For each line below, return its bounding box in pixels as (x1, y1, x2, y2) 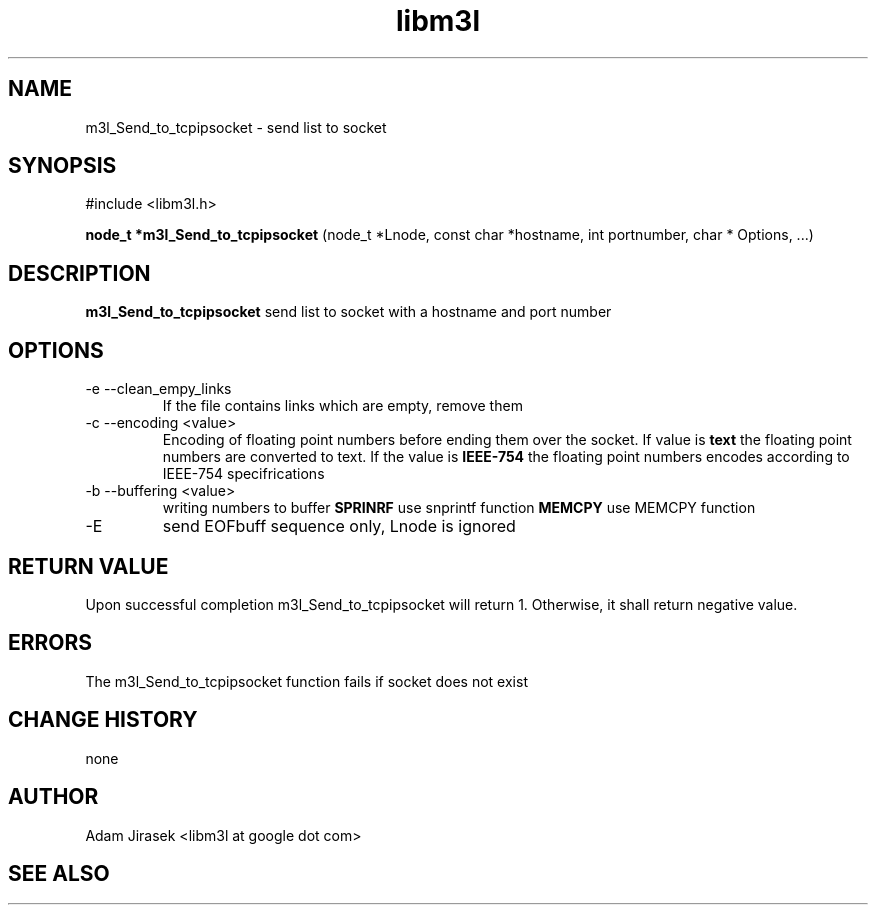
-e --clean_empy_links (85, 380, 232, 398)
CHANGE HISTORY (8, 707, 198, 733)
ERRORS (8, 630, 93, 656)
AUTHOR (8, 784, 99, 810)
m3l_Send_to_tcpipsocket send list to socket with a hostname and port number (85, 303, 612, 321)
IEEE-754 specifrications (162, 465, 325, 483)
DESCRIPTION (8, 260, 151, 286)
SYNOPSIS (8, 153, 117, 179)
